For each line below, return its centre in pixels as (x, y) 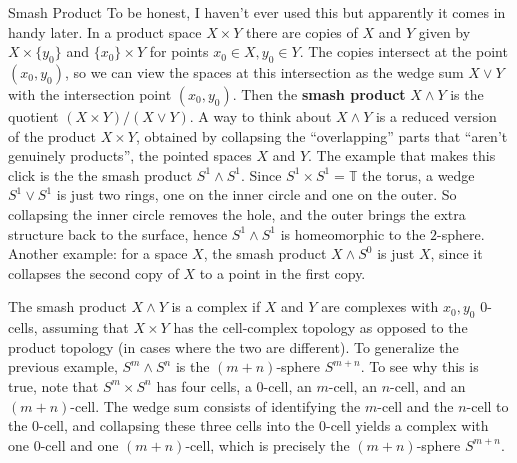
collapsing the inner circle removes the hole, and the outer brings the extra (237, 213)
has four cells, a (204, 385)
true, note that (53, 385)
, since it (456, 253)
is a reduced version (436, 115)
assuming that (85, 327)
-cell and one (79, 444)
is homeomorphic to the (353, 233)
